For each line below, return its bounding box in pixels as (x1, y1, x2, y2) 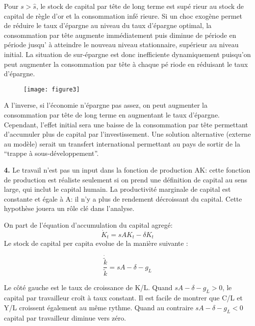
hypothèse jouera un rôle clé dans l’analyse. (4, 203, 134, 213)
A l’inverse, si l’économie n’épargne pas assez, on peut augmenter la (4, 100, 208, 110)
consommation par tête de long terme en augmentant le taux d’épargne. (4, 110, 220, 119)
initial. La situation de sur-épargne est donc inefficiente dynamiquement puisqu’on (4, 49, 251, 59)
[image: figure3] (24, 86, 80, 93)
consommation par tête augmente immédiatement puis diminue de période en (4, 30, 236, 40)
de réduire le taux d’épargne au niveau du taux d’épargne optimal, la (4, 20, 212, 30)
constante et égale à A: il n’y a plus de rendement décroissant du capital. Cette (4, 193, 242, 204)
